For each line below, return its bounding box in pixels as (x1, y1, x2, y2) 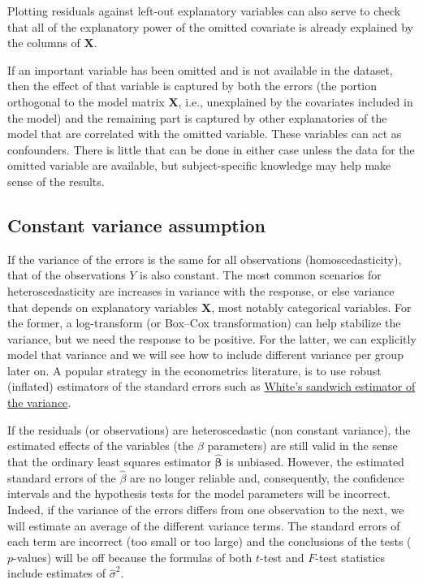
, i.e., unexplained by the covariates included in (178, 93, 413, 110)
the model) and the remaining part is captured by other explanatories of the (7, 109, 387, 126)
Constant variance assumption (7, 212, 265, 237)
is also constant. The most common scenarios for (140, 266, 382, 283)
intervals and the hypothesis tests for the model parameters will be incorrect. (7, 485, 391, 502)
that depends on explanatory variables (7, 298, 198, 315)
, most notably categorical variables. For (211, 298, 412, 315)
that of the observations (7, 266, 126, 283)
